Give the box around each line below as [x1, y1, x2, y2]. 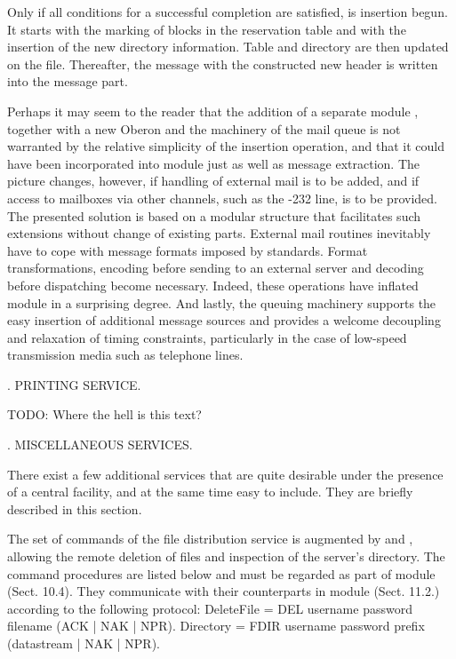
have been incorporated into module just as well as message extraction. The [7, 154, 420, 172]
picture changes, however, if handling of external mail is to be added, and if [7, 171, 420, 190]
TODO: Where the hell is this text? [7, 405, 202, 424]
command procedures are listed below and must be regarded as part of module [7, 564, 436, 583]
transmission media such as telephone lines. [7, 345, 244, 364]
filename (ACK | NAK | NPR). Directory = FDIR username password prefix [7, 616, 425, 635]
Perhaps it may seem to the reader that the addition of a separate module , [7, 101, 419, 120]
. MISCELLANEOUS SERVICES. [7, 435, 193, 454]
